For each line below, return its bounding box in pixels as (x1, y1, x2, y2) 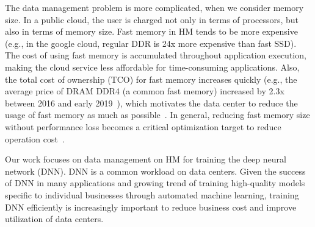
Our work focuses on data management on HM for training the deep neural (5, 153, 286, 166)
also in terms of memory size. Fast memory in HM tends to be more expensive (5, 25, 298, 38)
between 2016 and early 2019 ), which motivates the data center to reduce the (5, 96, 298, 109)
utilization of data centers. (5, 212, 104, 225)
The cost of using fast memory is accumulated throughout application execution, (5, 49, 306, 61)
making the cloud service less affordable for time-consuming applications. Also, (5, 60, 300, 73)
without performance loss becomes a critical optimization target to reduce (5, 120, 281, 133)
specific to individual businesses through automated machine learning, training (5, 188, 299, 201)
